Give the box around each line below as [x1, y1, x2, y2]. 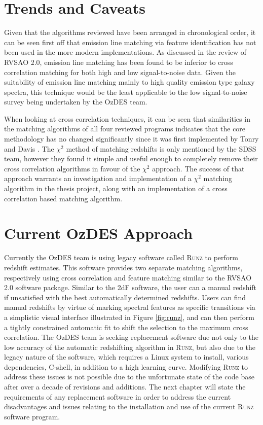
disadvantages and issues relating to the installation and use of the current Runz [4, 401, 254, 412]
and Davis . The [4, 143, 54, 154]
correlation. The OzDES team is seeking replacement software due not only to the [4, 332, 259, 342]
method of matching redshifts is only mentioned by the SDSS [66, 143, 256, 154]
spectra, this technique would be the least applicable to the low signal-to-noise [4, 86, 247, 97]
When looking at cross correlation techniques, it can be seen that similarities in [4, 113, 250, 124]
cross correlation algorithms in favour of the [4, 163, 140, 173]
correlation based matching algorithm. [4, 193, 123, 203]
